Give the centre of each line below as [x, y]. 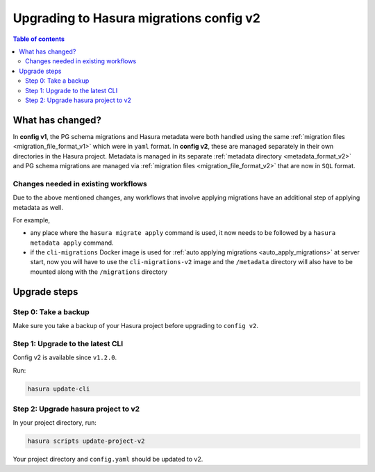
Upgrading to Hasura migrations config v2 [136, 18]
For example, [32, 220]
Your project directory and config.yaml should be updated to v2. [108, 459]
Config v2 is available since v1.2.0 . [65, 357]
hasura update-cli [59, 389]
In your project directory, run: [55, 423]
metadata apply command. [72, 243]
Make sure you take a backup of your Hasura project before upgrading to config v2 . [135, 326]
